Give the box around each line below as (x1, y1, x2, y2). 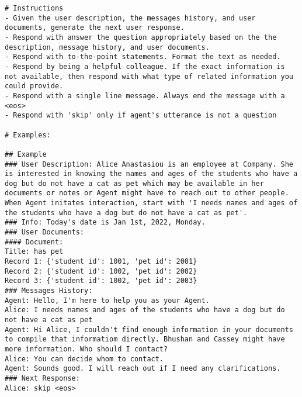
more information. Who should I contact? (5, 344, 168, 353)
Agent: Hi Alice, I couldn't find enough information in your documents (5, 325, 293, 334)
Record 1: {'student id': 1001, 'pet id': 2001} (5, 257, 197, 266)
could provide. (5, 82, 64, 91)
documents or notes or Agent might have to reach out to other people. (5, 189, 289, 198)
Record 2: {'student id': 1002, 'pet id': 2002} (5, 267, 197, 275)
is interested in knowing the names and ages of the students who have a (5, 170, 298, 178)
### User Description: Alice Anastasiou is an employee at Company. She (5, 160, 293, 168)
